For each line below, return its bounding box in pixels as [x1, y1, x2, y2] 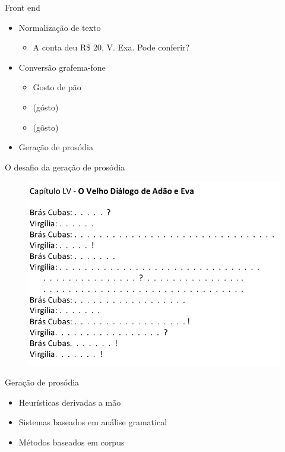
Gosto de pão [33, 81, 81, 93]
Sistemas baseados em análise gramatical [18, 416, 167, 428]
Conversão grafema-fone [18, 61, 106, 73]
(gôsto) [33, 121, 59, 133]
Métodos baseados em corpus [18, 436, 125, 448]
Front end [5, 1, 40, 13]
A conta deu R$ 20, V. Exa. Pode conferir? [33, 41, 190, 53]
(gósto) [33, 100, 59, 113]
